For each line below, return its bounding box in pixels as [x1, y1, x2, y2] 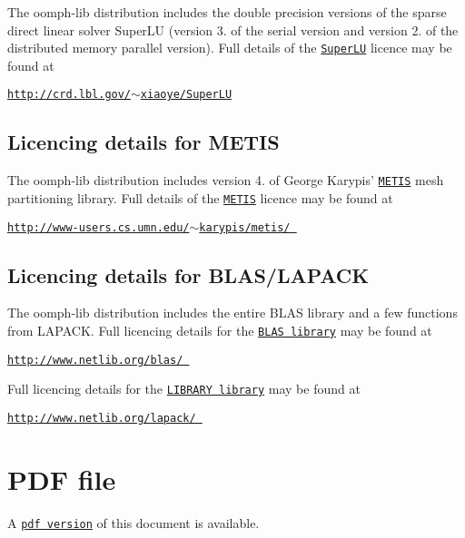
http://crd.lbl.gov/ [7, 88, 132, 102]
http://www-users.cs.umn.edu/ [7, 220, 190, 234]
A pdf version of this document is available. [7, 513, 260, 532]
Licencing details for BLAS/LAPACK [7, 260, 370, 289]
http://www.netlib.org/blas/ [7, 353, 183, 367]
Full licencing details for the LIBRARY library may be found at [7, 379, 361, 398]
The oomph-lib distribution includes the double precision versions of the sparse [7, 3, 447, 21]
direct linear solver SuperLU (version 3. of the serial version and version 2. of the [7, 20, 459, 39]
